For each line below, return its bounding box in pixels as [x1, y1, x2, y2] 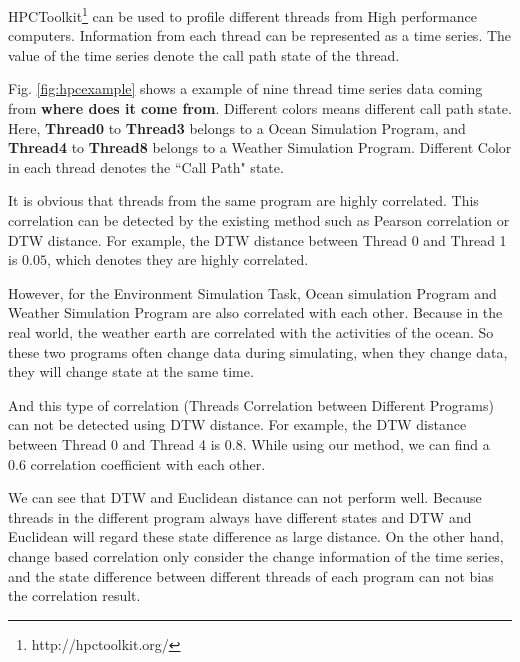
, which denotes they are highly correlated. [46, 249, 309, 270]
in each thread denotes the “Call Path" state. [8, 156, 284, 177]
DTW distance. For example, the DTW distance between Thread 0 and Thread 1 [8, 229, 507, 250]
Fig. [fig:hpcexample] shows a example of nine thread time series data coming [8, 78, 483, 99]
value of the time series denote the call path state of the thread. [8, 44, 400, 65]
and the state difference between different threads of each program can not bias [8, 565, 494, 586]
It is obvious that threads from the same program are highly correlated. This [8, 190, 479, 211]
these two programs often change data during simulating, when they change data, [8, 341, 508, 362]
